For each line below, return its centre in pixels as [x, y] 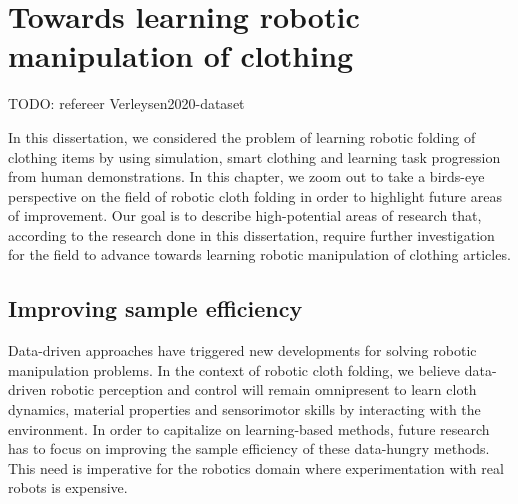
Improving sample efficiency [155, 308]
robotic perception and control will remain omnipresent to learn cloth [263, 389]
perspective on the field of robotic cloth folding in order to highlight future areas [255, 195]
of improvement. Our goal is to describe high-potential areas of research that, [245, 215]
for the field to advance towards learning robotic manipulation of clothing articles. [259, 254]
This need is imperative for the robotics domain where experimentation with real [256, 467]
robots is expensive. [68, 487]
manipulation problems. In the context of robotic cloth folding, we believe [234, 369]
